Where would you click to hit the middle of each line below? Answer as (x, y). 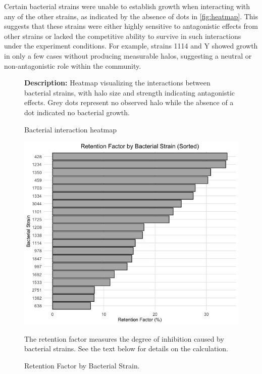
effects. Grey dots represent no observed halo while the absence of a (129, 102)
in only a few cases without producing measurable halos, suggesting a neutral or (128, 55)
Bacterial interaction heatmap (71, 129)
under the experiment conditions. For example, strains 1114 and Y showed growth (131, 46)
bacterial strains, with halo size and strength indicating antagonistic (130, 92)
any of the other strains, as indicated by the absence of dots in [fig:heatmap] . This (131, 16)
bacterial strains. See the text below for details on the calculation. (126, 348)
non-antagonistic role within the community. (73, 65)
